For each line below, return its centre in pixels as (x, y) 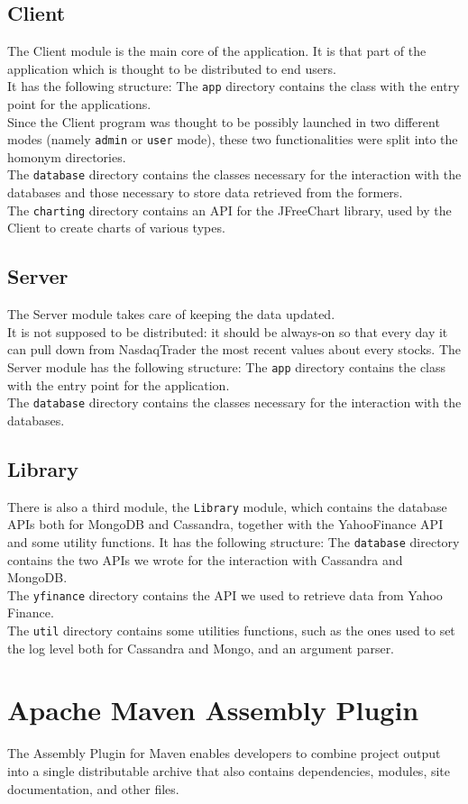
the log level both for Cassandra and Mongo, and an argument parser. (201, 648)
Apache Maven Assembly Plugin (213, 710)
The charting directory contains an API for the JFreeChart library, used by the (229, 210)
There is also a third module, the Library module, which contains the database (227, 506)
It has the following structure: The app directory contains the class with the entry (234, 86)
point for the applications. (79, 104)
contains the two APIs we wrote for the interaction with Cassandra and (205, 559)
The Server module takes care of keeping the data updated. (171, 314)
